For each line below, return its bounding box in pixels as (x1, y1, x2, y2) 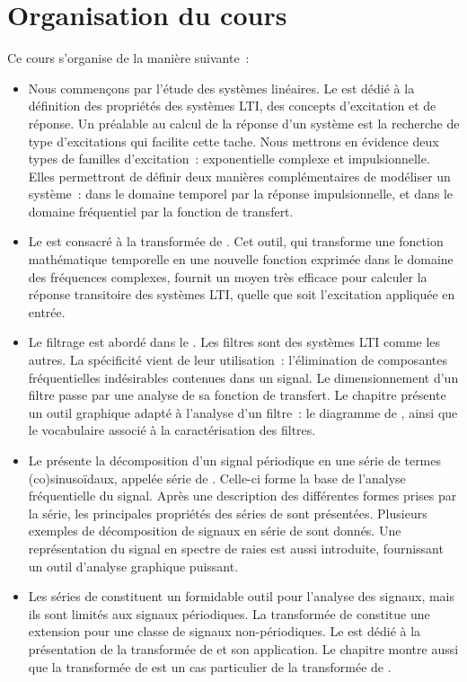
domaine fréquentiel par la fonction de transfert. (28, 201, 294, 220)
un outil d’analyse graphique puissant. (28, 556, 239, 575)
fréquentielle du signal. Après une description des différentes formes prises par (28, 486, 457, 505)
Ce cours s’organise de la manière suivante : (7, 49, 250, 67)
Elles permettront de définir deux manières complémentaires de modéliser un (28, 166, 451, 185)
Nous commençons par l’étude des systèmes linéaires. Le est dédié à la (28, 78, 415, 97)
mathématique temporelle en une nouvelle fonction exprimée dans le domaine (28, 250, 454, 269)
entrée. (28, 302, 66, 321)
